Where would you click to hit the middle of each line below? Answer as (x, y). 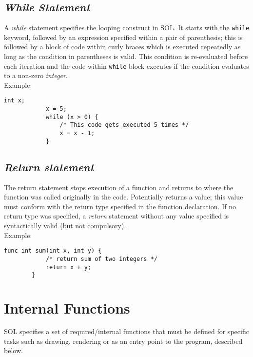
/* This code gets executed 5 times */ (124, 125)
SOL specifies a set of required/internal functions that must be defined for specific (126, 331)
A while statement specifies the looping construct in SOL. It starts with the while (127, 28)
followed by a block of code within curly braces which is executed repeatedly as (122, 47)
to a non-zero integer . (36, 75)
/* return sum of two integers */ (101, 259)
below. (13, 350)
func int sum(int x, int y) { (53, 251)
